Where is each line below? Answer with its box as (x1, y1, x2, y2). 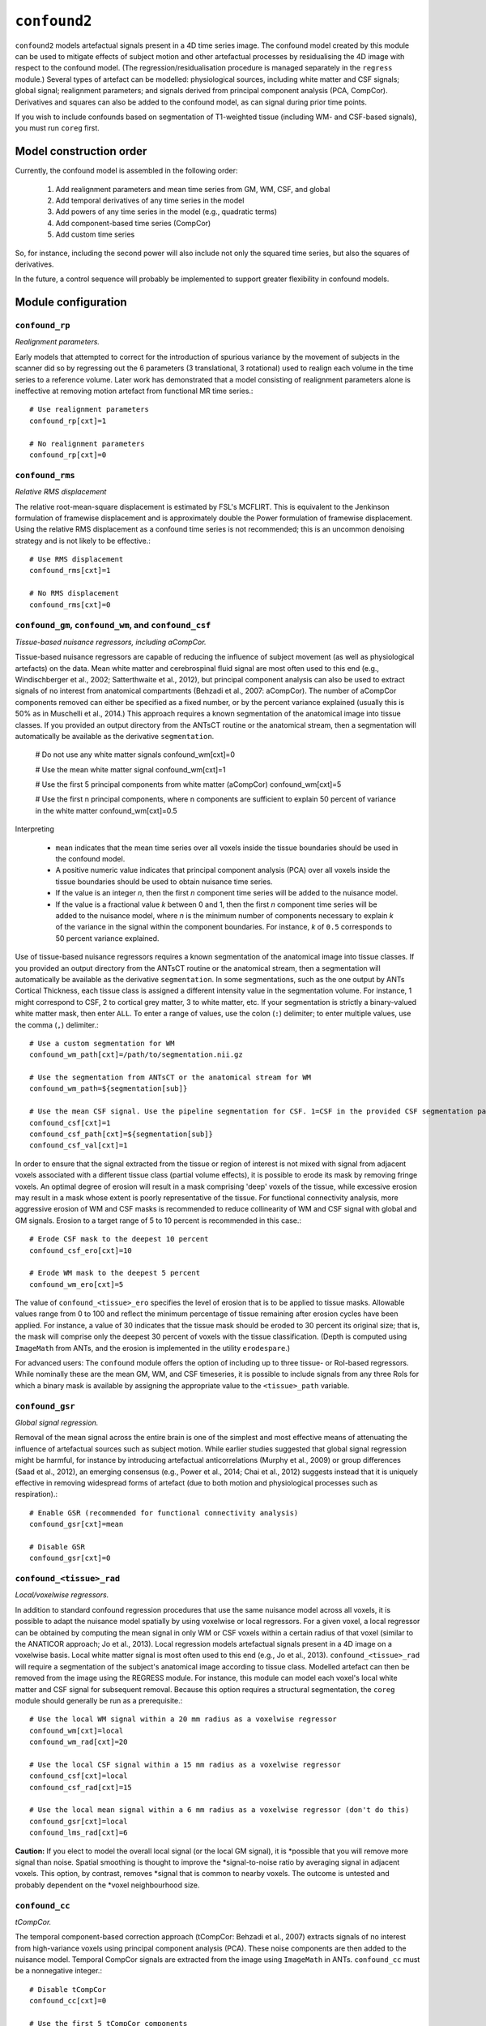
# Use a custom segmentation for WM (29, 1038, 175, 1048)
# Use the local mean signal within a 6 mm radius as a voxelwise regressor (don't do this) (29, 1806, 410, 1814)
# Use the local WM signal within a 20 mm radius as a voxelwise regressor (29, 1715, 337, 1724)
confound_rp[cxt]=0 (29, 450, 107, 459)
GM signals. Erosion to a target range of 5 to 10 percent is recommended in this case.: (15, 1216, 302, 1225)
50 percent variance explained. (55, 933, 160, 943)
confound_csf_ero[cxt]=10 (29, 1246, 133, 1255)
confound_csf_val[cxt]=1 (29, 1141, 128, 1150)
